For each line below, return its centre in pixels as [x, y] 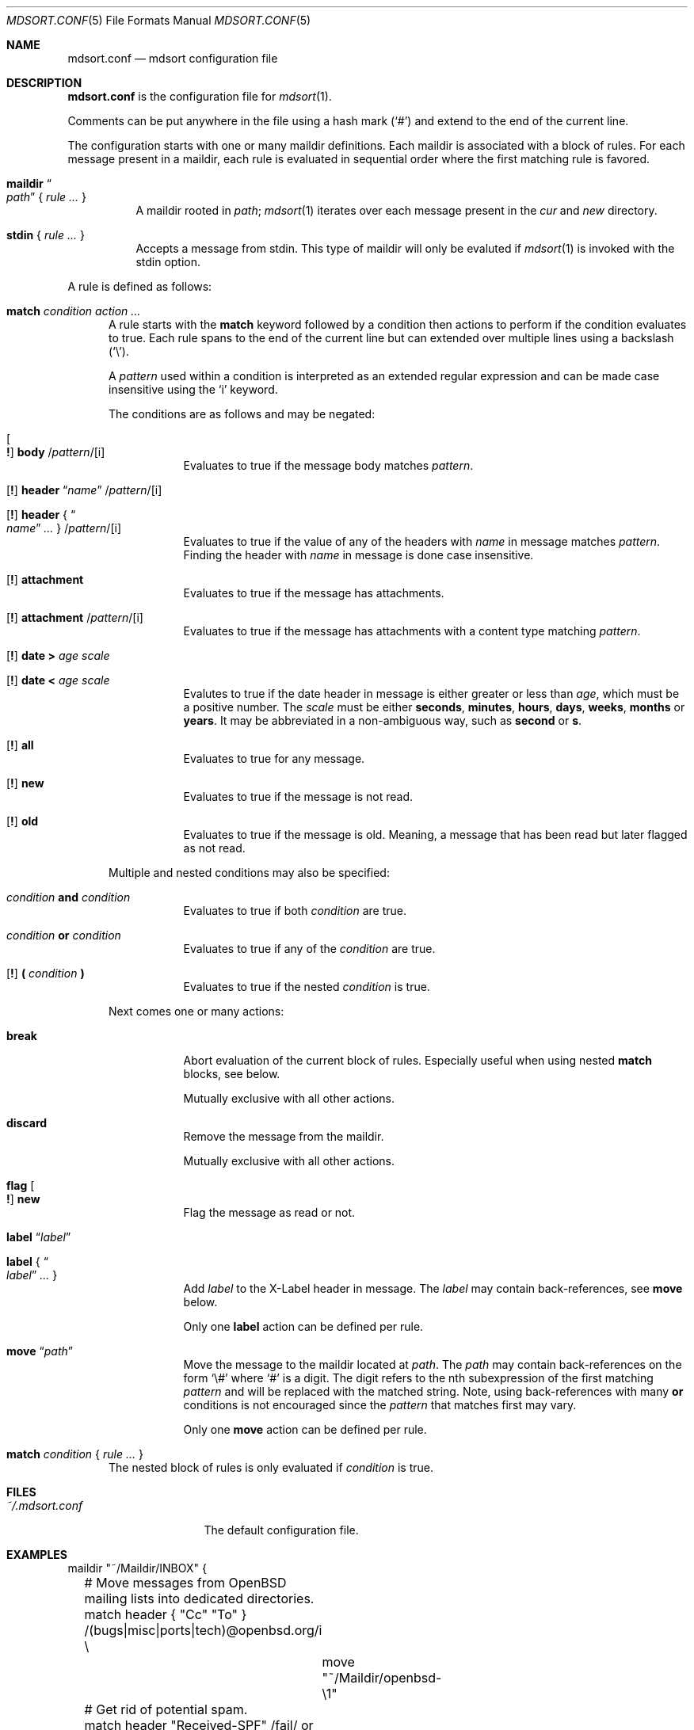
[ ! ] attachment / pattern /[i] [75, 617]
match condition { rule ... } [75, 1454]
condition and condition [69, 897]
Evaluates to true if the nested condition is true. [307, 987]
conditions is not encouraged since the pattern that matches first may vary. [380, 1405]
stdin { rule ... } [46, 235]
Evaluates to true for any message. [274, 758]
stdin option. [168, 262]
